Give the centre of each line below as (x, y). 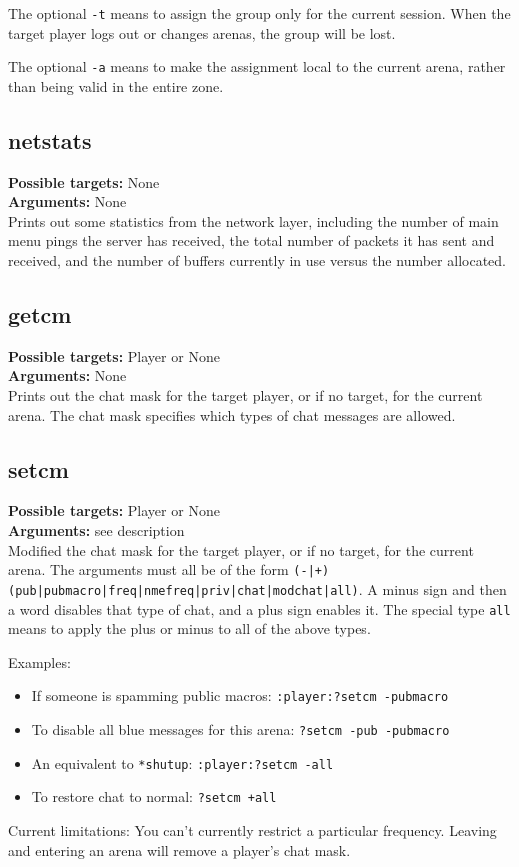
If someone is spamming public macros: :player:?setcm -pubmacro (240, 695)
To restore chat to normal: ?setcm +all (154, 796)
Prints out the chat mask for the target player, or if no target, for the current (245, 395)
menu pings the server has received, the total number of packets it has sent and (251, 240)
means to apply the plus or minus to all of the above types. (189, 628)
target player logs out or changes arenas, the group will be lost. (202, 32)
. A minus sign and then (432, 588)
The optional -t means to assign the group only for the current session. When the (259, 13)
